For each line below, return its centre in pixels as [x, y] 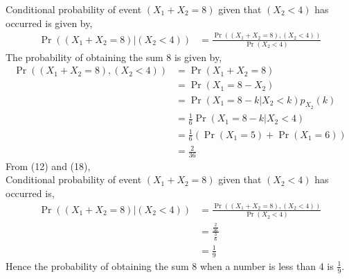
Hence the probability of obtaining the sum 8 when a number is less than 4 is [170, 265]
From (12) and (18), [48, 166]
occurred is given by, [49, 23]
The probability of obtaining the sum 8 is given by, [114, 57]
